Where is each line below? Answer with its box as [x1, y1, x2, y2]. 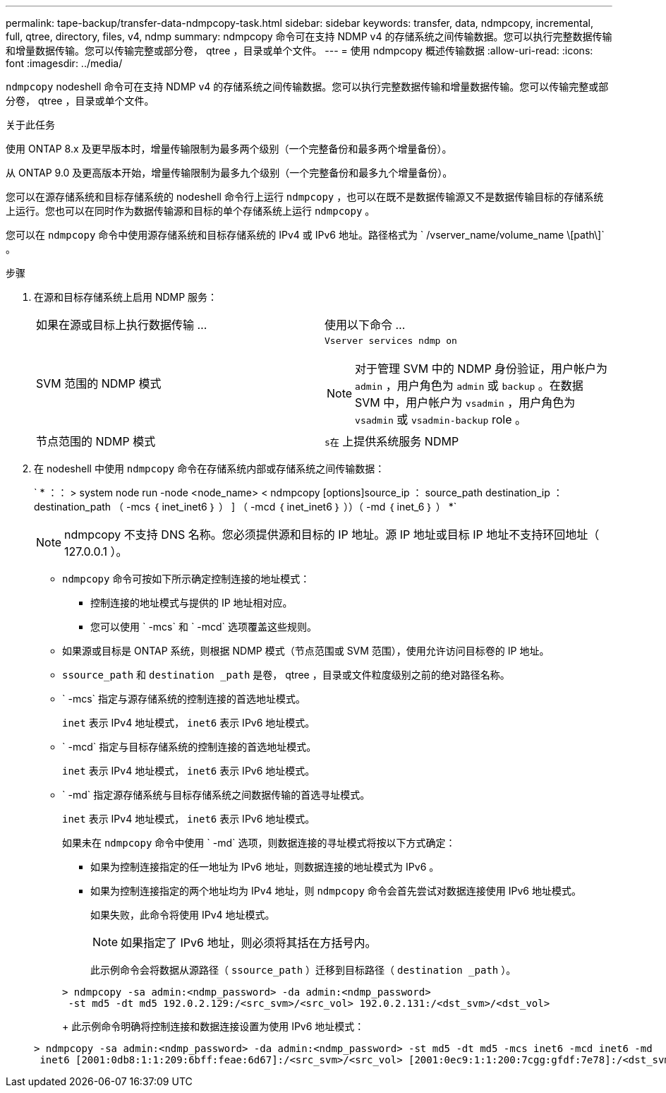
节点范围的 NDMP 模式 [36, 434, 156, 448]
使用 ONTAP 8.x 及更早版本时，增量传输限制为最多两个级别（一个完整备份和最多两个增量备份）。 [6, 143, 452, 155]
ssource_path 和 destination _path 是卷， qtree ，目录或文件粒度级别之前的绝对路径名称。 [62, 669, 510, 681]
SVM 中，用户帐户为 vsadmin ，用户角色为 [355, 395, 576, 410]
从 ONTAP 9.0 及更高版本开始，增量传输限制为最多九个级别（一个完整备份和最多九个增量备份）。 [6, 167, 453, 179]
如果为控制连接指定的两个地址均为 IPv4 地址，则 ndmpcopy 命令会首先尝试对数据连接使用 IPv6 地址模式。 [90, 885, 581, 897]
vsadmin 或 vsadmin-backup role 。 [355, 412, 527, 426]
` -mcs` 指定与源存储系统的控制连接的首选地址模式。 [62, 693, 306, 705]
